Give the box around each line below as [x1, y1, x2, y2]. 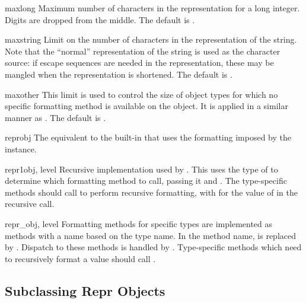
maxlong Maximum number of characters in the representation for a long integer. [5, 2, 300, 14]
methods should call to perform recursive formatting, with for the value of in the [5, 186, 298, 198]
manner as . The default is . [5, 111, 106, 123]
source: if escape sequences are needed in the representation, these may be [5, 56, 274, 69]
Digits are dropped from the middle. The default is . [5, 13, 195, 25]
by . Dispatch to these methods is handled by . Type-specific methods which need [5, 241, 302, 253]
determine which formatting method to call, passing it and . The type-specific [5, 174, 287, 187]
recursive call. [5, 197, 55, 210]
